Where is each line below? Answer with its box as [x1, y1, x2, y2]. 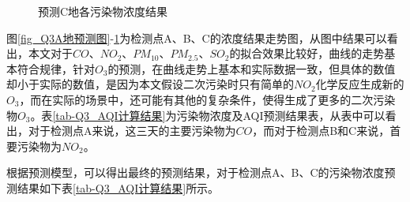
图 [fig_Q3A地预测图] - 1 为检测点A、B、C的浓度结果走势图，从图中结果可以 [6, 29, 387, 46]
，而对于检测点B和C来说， [252, 122, 390, 139]
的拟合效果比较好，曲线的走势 [229, 45, 385, 62]
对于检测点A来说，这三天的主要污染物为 [28, 122, 236, 139]
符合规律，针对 [17, 60, 95, 77]
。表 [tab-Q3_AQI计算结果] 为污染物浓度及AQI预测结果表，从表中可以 [30, 107, 386, 123]
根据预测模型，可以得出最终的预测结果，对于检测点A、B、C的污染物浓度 [6, 164, 385, 181]
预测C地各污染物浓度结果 [38, 3, 168, 19]
